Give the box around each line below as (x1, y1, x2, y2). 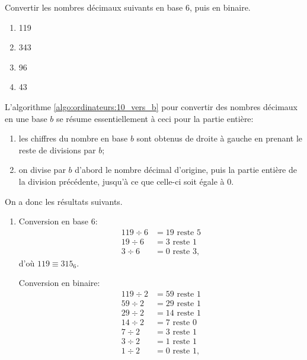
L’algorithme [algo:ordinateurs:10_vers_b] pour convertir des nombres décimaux (5, 100, 298, 112)
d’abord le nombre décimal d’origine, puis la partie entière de (75, 163, 298, 176)
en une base (5, 112, 47, 124)
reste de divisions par (18, 143, 96, 156)
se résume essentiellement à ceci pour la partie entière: (56, 112, 254, 124)
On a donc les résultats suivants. (5, 195, 123, 207)
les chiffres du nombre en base (18, 132, 128, 144)
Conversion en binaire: (18, 277, 100, 289)
